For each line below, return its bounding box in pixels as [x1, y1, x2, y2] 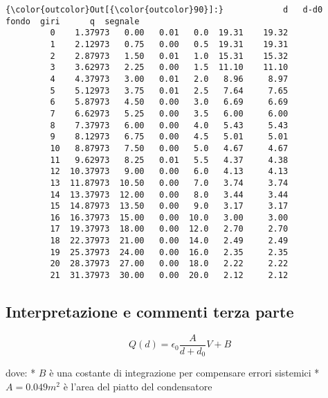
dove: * [6, 365, 36, 380]
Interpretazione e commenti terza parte [6, 301, 294, 322]
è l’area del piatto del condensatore [63, 379, 212, 394]
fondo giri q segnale [6, 16, 140, 26]
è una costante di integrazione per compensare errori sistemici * [49, 365, 320, 380]
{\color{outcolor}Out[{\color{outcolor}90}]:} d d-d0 [6, 5, 323, 15]
